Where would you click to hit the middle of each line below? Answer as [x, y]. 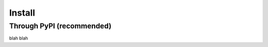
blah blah [19, 38]
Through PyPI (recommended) [60, 26]
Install [22, 13]
